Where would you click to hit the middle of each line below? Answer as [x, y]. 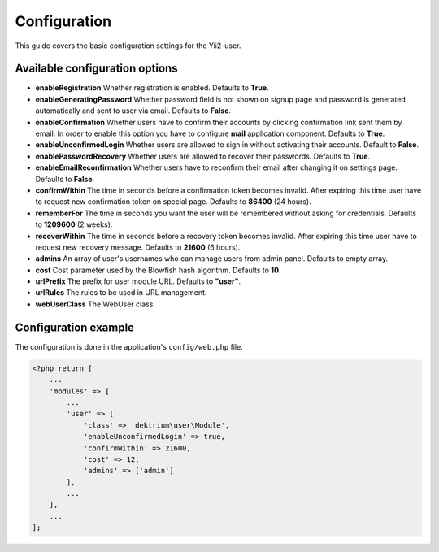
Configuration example [74, 327]
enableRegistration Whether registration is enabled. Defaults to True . [152, 88]
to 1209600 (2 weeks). [74, 224]
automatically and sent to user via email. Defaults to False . [133, 111]
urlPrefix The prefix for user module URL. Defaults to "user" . [138, 281]
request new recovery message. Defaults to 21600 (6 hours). [138, 247]
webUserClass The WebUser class [94, 304]
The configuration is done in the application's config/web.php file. [129, 346]
